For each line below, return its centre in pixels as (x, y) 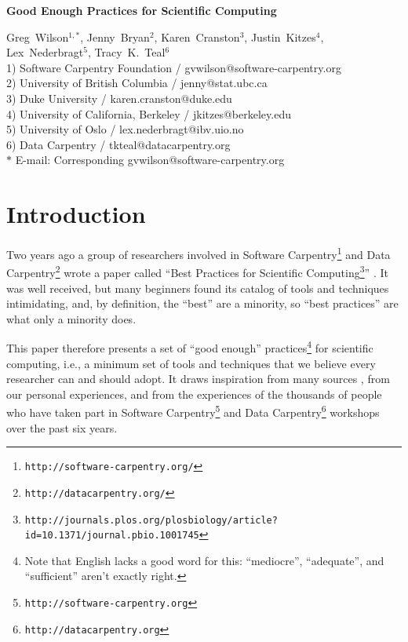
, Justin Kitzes (280, 36)
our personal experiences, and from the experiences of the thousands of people (194, 394)
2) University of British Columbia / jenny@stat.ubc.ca (137, 83)
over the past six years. (62, 427)
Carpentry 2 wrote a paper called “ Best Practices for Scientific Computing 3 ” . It (197, 271)
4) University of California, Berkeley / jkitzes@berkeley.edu (149, 113)
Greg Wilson (38, 36)
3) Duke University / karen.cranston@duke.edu (119, 98)
